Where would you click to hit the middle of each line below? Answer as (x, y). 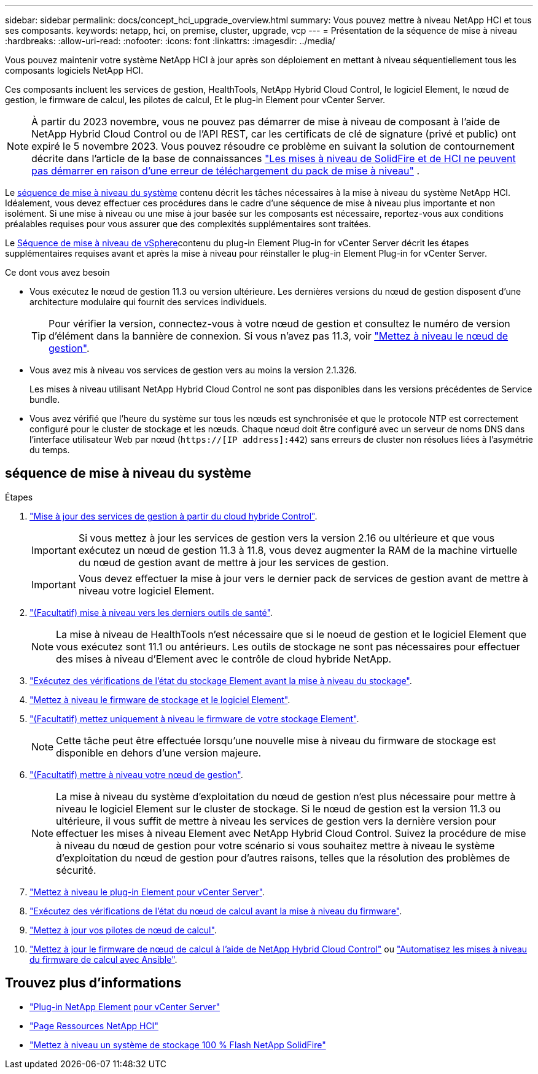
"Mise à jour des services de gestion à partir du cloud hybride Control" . (173, 516)
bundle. (45, 399)
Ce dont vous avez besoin (57, 272)
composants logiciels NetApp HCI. (74, 70)
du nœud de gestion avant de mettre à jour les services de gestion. (234, 562)
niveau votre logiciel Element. (146, 590)
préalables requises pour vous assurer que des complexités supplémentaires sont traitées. (188, 224)
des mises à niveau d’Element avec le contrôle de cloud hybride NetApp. (224, 659)
